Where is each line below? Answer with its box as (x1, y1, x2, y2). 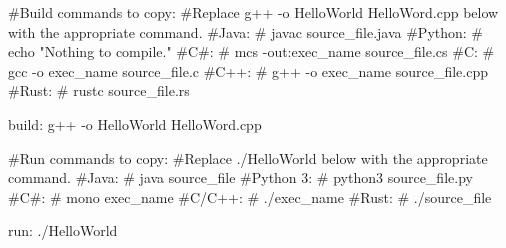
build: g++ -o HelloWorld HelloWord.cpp (8, 113, 262, 134)
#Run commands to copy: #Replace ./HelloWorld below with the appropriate (8, 147, 488, 168)
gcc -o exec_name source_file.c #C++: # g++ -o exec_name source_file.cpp (8, 60, 489, 81)
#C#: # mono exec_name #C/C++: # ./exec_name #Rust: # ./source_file (8, 186, 492, 207)
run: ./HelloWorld (8, 220, 118, 241)
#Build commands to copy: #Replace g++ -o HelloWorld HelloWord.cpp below (8, 2, 499, 22)
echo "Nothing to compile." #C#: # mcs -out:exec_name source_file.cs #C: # (8, 41, 495, 62)
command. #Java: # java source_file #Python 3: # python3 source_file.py (8, 167, 473, 188)
